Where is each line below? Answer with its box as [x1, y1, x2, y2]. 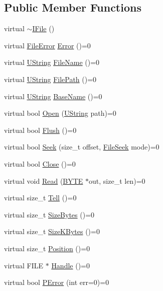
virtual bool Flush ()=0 [4, 124, 77, 135]
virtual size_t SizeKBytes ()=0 [4, 226, 100, 237]
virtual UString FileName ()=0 [4, 57, 100, 67]
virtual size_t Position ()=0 [4, 243, 90, 253]
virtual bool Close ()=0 [4, 158, 76, 169]
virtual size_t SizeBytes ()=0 [4, 209, 95, 220]
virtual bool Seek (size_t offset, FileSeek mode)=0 [4, 141, 159, 152]
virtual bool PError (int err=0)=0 [4, 277, 109, 287]
